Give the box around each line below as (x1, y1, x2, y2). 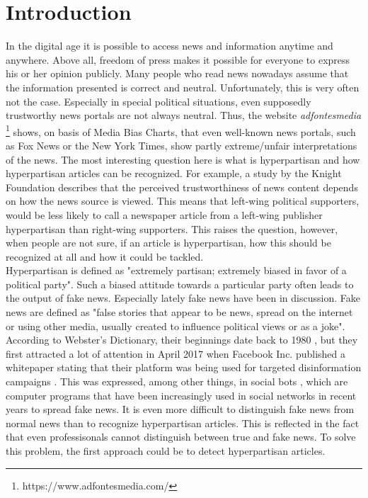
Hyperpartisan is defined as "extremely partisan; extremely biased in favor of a (6, 263, 347, 278)
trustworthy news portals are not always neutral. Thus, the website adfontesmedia (6, 108, 362, 123)
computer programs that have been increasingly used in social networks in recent (6, 387, 357, 402)
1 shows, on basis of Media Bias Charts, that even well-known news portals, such (6, 122, 356, 139)
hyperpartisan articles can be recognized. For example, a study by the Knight (6, 166, 342, 181)
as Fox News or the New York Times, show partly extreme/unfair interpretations (6, 137, 357, 152)
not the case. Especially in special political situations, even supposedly (6, 94, 311, 108)
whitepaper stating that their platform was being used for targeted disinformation (6, 360, 362, 375)
